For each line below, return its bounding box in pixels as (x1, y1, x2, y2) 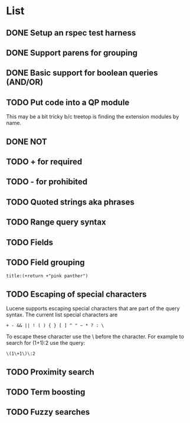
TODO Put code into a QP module (6, 97, 130, 107)
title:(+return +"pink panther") (6, 273, 89, 279)
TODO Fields (6, 237, 54, 247)
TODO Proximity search (6, 367, 94, 377)
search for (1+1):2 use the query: (6, 339, 86, 347)
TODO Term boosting (6, 387, 86, 397)
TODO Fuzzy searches (6, 407, 90, 417)
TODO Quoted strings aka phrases (6, 197, 135, 207)
